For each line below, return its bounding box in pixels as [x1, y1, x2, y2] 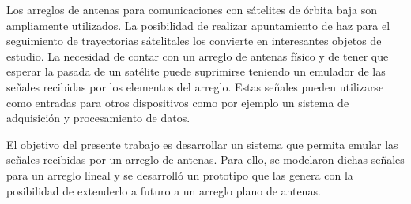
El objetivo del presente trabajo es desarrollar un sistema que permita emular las [6, 135, 398, 152]
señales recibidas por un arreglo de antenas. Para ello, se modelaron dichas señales [6, 151, 405, 168]
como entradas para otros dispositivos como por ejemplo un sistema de [6, 94, 349, 110]
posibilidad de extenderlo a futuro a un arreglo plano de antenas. [6, 182, 321, 198]
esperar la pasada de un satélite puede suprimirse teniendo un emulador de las [6, 63, 386, 80]
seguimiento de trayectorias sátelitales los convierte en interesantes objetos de [6, 32, 382, 49]
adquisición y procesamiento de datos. [6, 109, 190, 126]
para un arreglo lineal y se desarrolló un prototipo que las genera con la [6, 166, 353, 183]
